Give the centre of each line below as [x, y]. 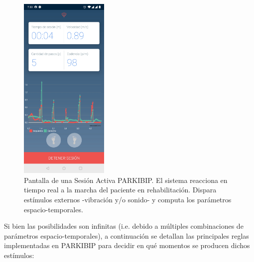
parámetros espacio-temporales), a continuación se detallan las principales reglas [127, 235]
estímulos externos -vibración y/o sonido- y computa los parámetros [128, 199]
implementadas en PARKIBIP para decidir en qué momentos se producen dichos [127, 245]
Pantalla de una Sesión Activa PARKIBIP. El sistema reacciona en [126, 180]
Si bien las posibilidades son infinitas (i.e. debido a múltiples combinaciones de [124, 226]
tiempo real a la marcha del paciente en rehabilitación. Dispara [120, 190]
